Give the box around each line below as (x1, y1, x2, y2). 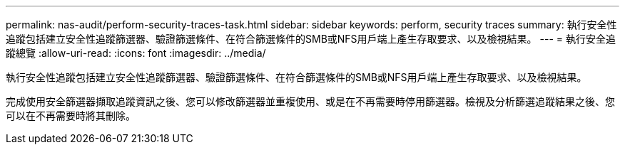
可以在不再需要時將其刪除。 (6, 109, 136, 122)
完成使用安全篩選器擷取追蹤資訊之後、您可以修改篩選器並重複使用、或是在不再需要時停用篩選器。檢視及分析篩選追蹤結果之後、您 (6, 95, 615, 107)
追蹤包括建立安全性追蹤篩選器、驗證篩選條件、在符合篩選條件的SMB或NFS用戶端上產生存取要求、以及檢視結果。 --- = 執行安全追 (6, 33, 616, 45)
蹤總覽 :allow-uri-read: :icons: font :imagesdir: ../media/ (6, 47, 266, 59)
